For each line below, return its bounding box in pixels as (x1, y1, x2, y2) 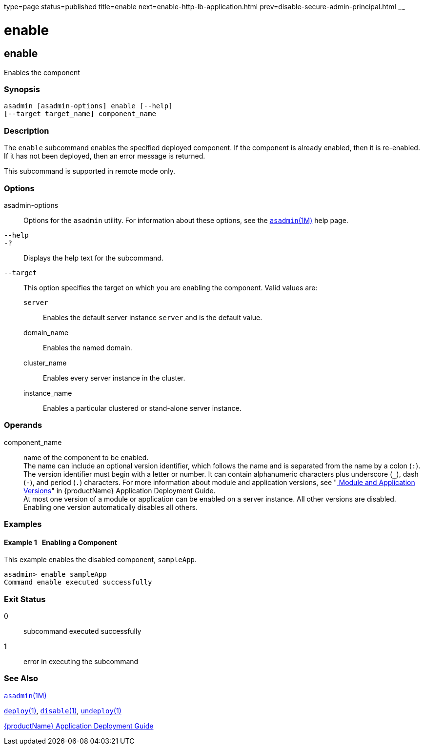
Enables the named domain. (43, 343, 132, 352)
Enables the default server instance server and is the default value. (43, 313, 262, 322)
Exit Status (4, 594, 46, 604)
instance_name (23, 388, 72, 397)
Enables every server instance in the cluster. (43, 373, 185, 382)
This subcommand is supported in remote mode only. (4, 167, 176, 176)
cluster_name (23, 358, 67, 367)
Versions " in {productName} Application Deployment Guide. (23, 486, 216, 495)
